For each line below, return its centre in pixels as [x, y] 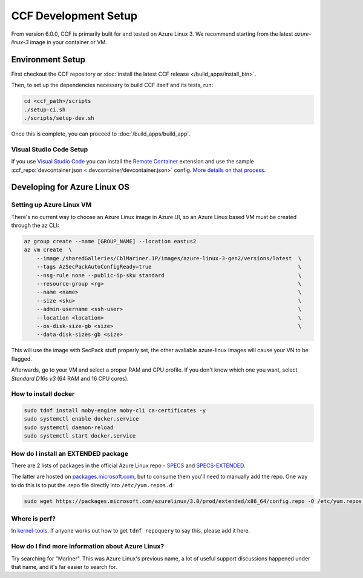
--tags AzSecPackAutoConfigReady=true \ [169, 267]
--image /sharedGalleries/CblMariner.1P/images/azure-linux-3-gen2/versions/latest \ [169, 258]
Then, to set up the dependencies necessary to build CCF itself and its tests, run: [112, 85]
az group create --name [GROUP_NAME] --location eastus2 [110, 241]
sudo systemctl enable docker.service [81, 419]
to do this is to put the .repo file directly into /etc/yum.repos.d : [93, 485]
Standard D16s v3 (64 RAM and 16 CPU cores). [70, 378]
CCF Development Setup [74, 16]
